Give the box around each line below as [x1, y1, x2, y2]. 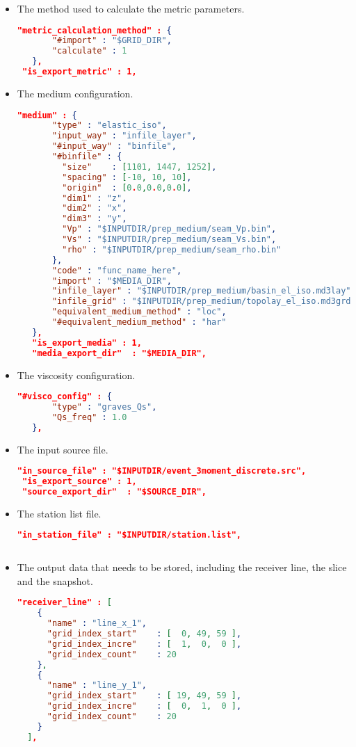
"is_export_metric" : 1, [22, 67, 137, 77]
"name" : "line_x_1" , [47, 618, 147, 629]
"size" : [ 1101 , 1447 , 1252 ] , [62, 161, 217, 172]
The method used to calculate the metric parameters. [17, 1, 245, 15]
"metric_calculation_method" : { [17, 25, 172, 35]
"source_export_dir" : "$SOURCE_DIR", [22, 487, 207, 497]
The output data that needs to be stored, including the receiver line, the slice [17, 560, 347, 575]
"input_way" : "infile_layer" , [51, 131, 197, 141]
